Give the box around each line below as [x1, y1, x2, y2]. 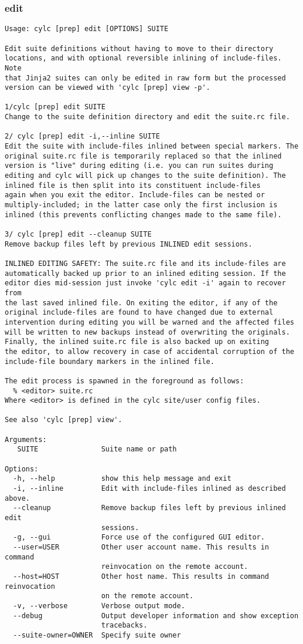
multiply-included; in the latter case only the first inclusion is [5, 201, 278, 210]
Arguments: [5, 435, 47, 444]
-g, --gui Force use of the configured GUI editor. [13, 533, 265, 542]
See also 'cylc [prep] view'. [5, 416, 122, 424]
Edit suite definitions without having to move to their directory [5, 44, 274, 53]
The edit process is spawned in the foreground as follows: [5, 376, 244, 385]
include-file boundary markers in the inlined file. [5, 357, 215, 366]
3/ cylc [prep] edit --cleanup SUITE [5, 230, 152, 238]
